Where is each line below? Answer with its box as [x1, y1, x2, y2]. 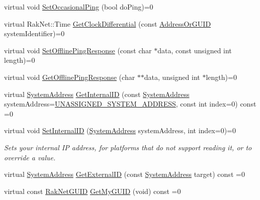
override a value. [4, 152, 56, 162]
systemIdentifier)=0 [4, 28, 65, 39]
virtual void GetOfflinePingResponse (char [4, 71, 135, 82]
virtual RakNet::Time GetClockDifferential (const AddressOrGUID [4, 18, 211, 29]
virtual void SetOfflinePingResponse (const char [4, 45, 152, 55]
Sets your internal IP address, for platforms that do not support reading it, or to [4, 142, 252, 152]
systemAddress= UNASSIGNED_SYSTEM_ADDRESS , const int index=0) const [4, 98, 256, 109]
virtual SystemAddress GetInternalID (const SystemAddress [4, 88, 190, 99]
